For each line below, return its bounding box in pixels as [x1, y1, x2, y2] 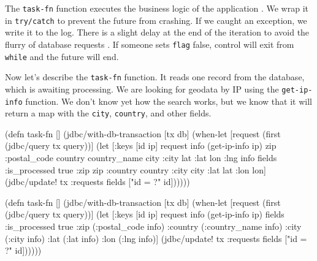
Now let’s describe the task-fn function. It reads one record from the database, [5, 70, 305, 83]
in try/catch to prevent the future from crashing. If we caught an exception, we [5, 13, 307, 26]
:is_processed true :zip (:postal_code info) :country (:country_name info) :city [5, 220, 302, 232]
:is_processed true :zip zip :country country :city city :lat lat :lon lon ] [5, 163, 266, 176]
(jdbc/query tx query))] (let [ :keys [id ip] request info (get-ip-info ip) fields [5, 208, 285, 221]
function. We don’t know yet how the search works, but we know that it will [25, 94, 312, 107]
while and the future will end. [5, 50, 119, 62]
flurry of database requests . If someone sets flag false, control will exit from [5, 37, 294, 50]
